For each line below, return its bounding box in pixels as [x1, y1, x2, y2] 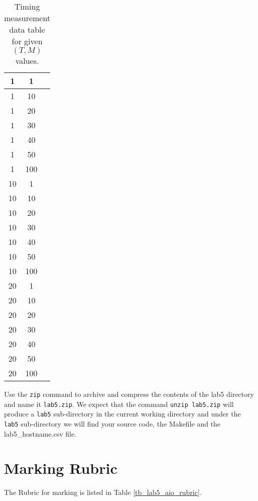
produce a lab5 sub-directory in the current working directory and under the [4, 408, 241, 419]
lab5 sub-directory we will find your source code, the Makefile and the [4, 418, 221, 429]
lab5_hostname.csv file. [4, 428, 77, 439]
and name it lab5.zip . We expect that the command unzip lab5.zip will [4, 398, 234, 409]
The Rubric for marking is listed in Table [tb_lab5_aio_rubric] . [4, 487, 202, 497]
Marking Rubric [4, 458, 117, 478]
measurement [4, 12, 51, 24]
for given [12, 35, 43, 47]
